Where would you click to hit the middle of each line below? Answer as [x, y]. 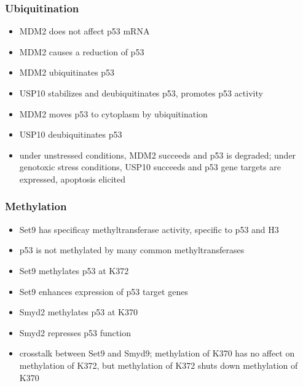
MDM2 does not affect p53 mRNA [85, 31]
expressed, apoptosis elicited [73, 179]
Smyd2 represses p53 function [75, 332]
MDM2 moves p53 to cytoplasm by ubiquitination [113, 113]
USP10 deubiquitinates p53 [71, 134]
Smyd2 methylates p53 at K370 [78, 312]
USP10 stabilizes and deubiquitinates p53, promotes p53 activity [141, 93]
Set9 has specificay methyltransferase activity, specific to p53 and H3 [149, 229]
